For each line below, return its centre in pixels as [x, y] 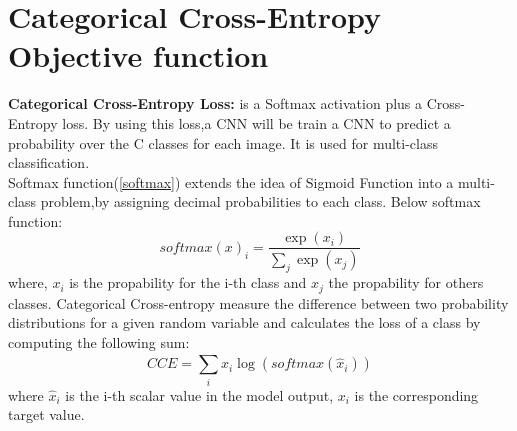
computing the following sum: [99, 341]
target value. [46, 414]
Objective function [138, 55]
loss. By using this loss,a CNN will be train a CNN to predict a [256, 122]
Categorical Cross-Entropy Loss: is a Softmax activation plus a [215, 103]
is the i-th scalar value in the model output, [199, 394]
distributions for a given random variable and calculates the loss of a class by [244, 322]
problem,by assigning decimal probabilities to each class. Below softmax [260, 201]
